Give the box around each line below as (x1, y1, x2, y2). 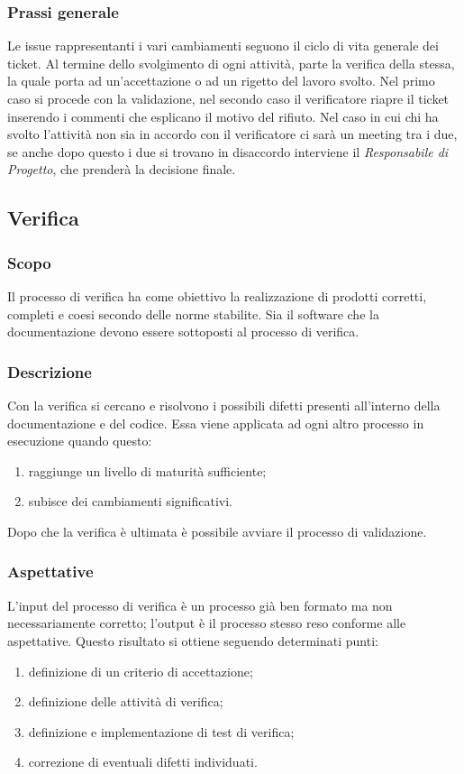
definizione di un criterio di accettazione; (28, 661, 253, 680)
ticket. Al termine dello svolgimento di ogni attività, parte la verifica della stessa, (7, 53, 455, 72)
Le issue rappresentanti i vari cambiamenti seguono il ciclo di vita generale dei (7, 36, 439, 55)
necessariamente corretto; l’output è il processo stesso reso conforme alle (7, 613, 406, 632)
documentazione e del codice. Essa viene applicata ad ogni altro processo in (7, 413, 424, 432)
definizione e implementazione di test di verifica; (28, 722, 295, 741)
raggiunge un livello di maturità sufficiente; (28, 461, 267, 480)
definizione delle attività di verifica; (28, 692, 223, 711)
